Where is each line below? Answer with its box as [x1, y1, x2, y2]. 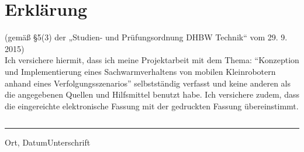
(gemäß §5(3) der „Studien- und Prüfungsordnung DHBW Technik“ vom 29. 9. [5, 31, 288, 43]
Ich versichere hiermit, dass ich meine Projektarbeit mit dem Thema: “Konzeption [5, 54, 299, 66]
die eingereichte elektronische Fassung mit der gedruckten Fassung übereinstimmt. [5, 99, 299, 112]
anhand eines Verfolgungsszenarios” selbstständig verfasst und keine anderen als [5, 77, 291, 89]
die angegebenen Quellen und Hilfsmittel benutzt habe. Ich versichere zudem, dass [5, 88, 299, 101]
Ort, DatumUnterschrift [5, 136, 91, 148]
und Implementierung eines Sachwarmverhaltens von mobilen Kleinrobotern [5, 65, 276, 77]
